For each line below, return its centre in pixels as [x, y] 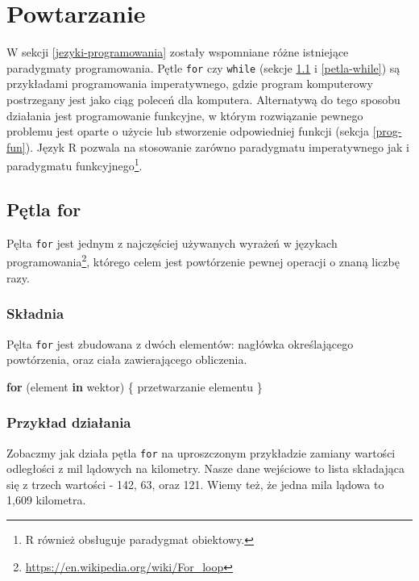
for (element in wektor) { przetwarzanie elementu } [135, 386]
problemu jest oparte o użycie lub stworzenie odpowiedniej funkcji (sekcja [188, 131]
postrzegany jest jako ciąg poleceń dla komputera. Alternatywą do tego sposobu [203, 99]
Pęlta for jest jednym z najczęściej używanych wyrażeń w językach [172, 242]
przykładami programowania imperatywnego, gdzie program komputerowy [190, 84]
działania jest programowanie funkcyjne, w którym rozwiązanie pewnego [185, 115]
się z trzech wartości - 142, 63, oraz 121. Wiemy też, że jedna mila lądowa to [195, 484]
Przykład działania [69, 422]
